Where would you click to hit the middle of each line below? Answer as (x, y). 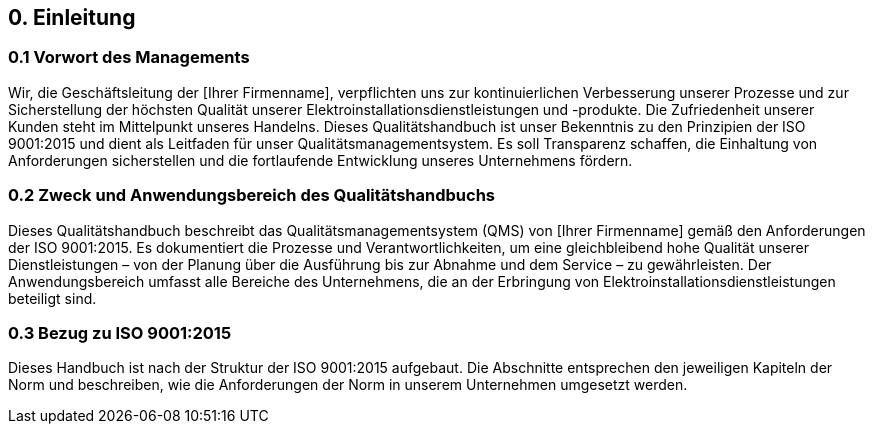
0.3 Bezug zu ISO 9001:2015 (120, 332)
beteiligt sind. (52, 298)
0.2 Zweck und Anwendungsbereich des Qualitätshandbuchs (252, 195)
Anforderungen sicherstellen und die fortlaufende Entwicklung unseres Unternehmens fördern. (320, 160)
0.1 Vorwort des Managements (129, 57)
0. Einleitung (72, 17)
